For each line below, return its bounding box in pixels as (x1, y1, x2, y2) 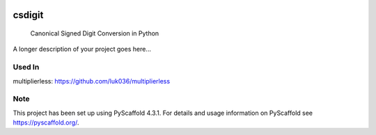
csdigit (13, 9, 44, 21)
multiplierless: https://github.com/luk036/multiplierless (13, 77, 171, 85)
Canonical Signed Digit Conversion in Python (30, 29, 159, 38)
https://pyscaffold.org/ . (13, 118, 79, 127)
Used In (13, 63, 40, 72)
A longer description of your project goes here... (13, 45, 151, 54)
